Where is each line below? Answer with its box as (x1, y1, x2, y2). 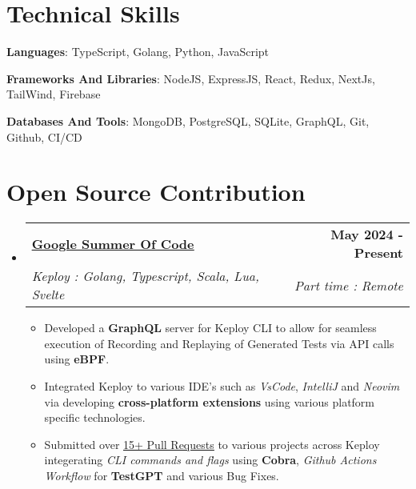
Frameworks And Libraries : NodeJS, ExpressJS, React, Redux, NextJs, (6, 70, 375, 86)
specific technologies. (44, 409, 146, 426)
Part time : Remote (294, 275, 403, 295)
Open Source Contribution (6, 175, 306, 208)
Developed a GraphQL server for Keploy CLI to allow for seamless (44, 319, 377, 336)
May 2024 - (330, 225, 403, 244)
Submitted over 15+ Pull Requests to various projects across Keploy (44, 435, 380, 452)
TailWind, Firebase (6, 86, 101, 102)
